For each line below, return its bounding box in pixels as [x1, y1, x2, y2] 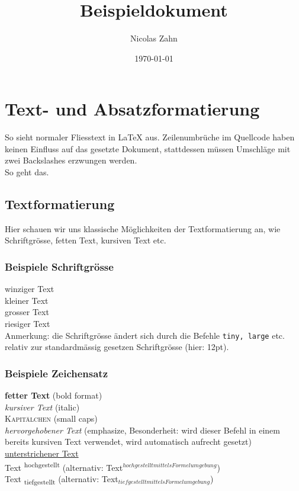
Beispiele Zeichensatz [5, 365, 108, 380]
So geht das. [5, 166, 49, 178]
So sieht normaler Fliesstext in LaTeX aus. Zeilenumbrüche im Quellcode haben [5, 131, 295, 143]
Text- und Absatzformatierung [5, 97, 260, 121]
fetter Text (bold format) [5, 389, 102, 402]
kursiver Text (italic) [5, 400, 80, 413]
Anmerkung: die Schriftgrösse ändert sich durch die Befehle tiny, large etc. [5, 329, 285, 341]
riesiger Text [5, 317, 50, 330]
